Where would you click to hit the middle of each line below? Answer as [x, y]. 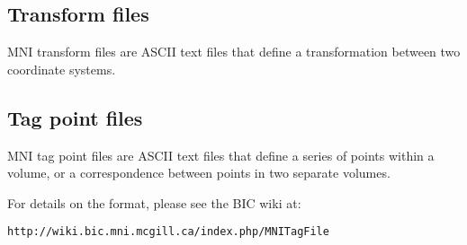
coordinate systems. [62, 69]
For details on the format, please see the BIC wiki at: [154, 202]
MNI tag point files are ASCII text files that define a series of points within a [221, 155]
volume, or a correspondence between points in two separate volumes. [199, 173]
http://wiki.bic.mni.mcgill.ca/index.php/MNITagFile [168, 232]
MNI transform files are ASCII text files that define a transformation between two [234, 52]
